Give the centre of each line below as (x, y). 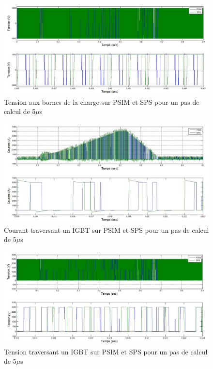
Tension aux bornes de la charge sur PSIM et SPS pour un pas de (102, 102)
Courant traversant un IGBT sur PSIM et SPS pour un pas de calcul (106, 230)
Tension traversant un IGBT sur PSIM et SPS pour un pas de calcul (106, 351)
